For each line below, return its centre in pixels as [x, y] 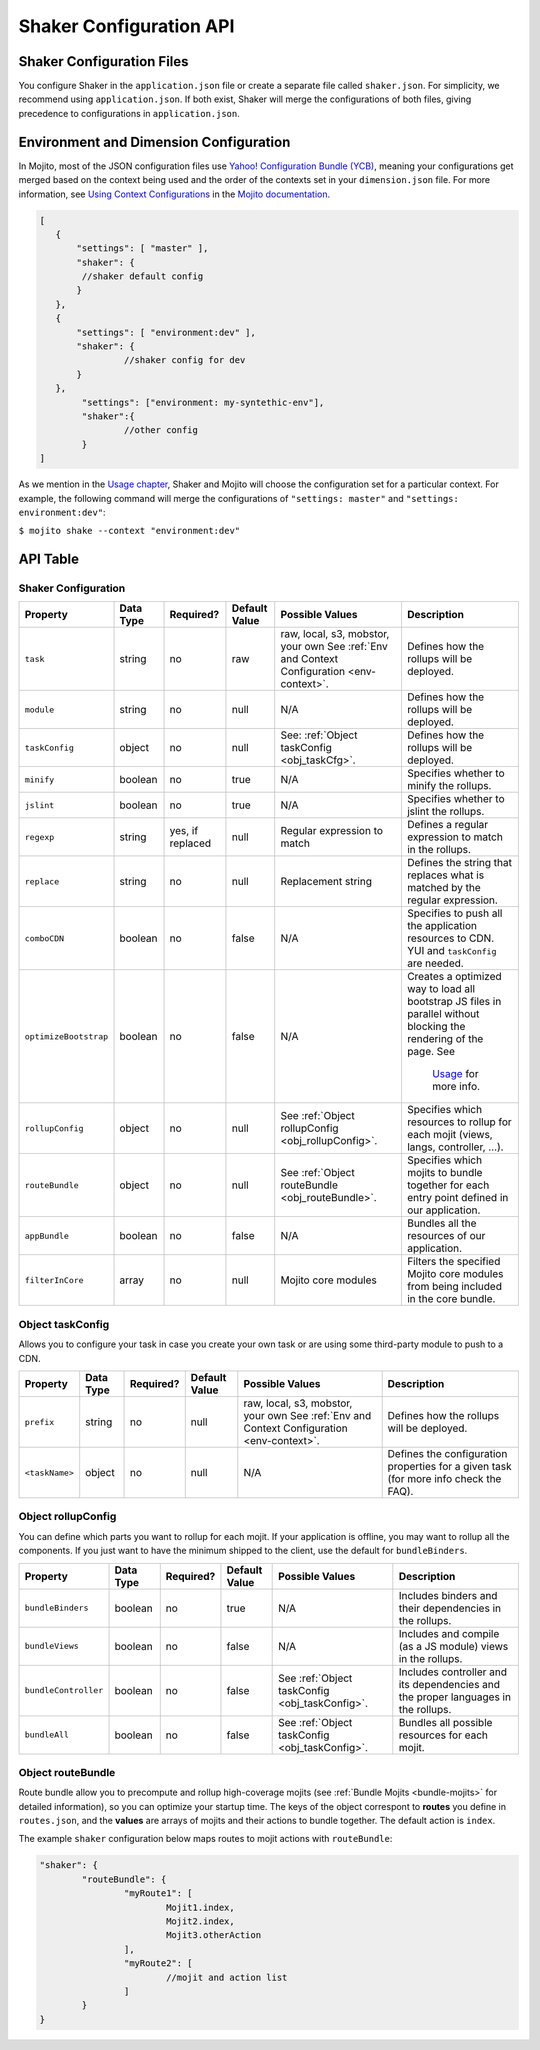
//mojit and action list [226, 1977]
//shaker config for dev [184, 360]
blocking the [436, 1027]
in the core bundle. [451, 1299]
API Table [49, 559]
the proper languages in [455, 1697]
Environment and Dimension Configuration [154, 141]
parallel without [443, 1014]
